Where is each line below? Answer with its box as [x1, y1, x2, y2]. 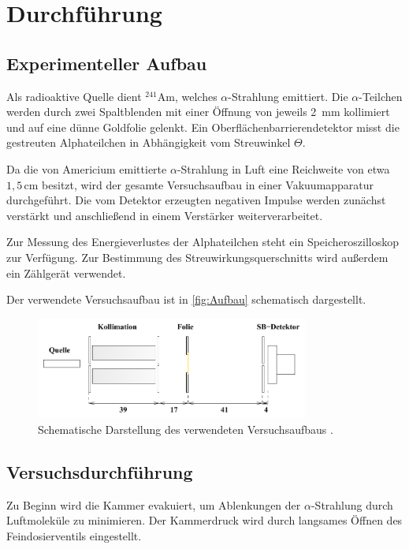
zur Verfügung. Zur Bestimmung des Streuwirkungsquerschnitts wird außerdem [6, 248, 389, 265]
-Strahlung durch [310, 496, 393, 513]
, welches [174, 88, 218, 104]
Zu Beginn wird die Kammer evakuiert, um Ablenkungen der [6, 496, 301, 513]
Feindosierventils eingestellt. [6, 527, 142, 543]
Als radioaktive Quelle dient [6, 88, 142, 104]
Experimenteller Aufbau [6, 50, 207, 75]
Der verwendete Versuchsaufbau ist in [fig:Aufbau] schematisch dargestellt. [6, 291, 366, 308]
